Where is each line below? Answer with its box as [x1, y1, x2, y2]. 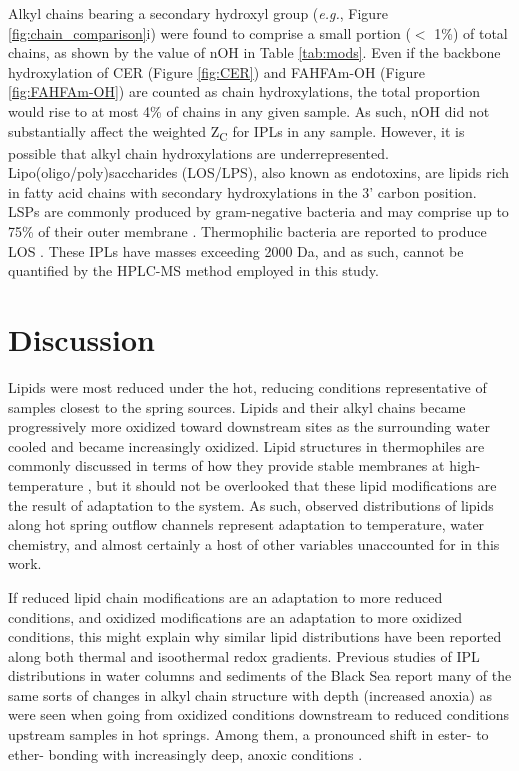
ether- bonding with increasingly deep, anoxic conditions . [8, 743, 363, 764]
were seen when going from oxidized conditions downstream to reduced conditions [8, 704, 509, 725]
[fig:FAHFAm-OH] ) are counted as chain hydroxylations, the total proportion [8, 81, 481, 102]
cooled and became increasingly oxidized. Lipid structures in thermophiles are [8, 435, 485, 456]
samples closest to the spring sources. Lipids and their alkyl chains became [8, 396, 466, 417]
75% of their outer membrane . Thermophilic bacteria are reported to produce [8, 221, 487, 242]
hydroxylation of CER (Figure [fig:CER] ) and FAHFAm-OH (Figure [8, 61, 426, 82]
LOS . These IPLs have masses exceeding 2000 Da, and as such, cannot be [8, 240, 464, 261]
